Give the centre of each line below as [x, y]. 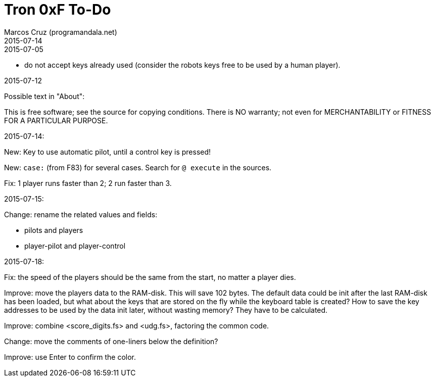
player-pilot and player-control [75, 246]
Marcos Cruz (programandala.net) [61, 32]
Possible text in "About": [44, 96]
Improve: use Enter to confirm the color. [70, 357]
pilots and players [54, 230]
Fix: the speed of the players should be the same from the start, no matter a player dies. [150, 277]
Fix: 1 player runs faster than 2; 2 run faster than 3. [88, 183]
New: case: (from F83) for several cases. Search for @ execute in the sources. [138, 167]
